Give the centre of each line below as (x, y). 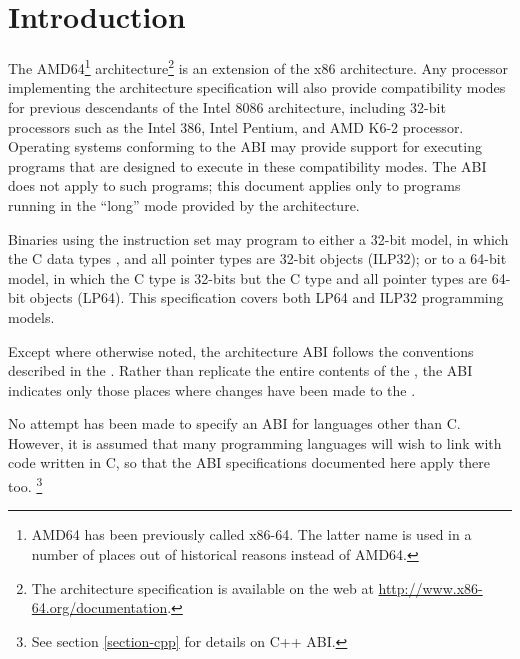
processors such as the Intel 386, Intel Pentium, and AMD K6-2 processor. (236, 126)
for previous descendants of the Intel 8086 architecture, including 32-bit (227, 106)
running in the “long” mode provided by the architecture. (184, 204)
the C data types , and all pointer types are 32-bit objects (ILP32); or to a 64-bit (257, 258)
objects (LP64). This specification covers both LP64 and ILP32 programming (266, 297)
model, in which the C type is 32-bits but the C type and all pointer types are (248, 277)
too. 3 (25, 484)
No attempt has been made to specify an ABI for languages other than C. (234, 423)
